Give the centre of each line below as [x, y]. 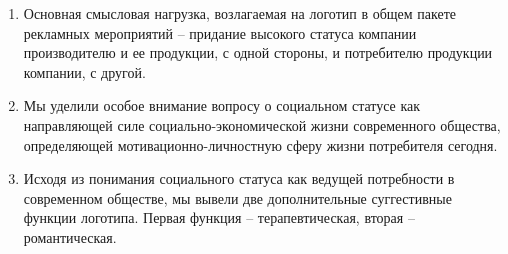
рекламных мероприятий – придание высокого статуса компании [220, 32]
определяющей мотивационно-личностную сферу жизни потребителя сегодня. [260, 144]
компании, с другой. [84, 71]
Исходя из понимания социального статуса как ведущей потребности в [239, 178]
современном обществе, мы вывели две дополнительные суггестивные [237, 197]
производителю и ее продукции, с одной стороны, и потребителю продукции [258, 52]
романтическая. [70, 236]
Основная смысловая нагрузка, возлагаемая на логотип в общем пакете [240, 13]
